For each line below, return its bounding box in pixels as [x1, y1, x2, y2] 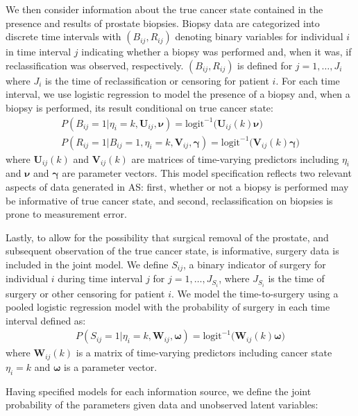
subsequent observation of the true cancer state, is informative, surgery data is [6, 243, 339, 258]
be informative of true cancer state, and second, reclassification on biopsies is [6, 193, 333, 207]
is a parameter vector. [64, 359, 157, 374]
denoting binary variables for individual [175, 29, 343, 44]
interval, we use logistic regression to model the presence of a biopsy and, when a [6, 87, 350, 101]
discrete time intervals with [6, 29, 121, 44]
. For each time [275, 73, 340, 87]
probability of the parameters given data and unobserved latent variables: [6, 397, 318, 412]
